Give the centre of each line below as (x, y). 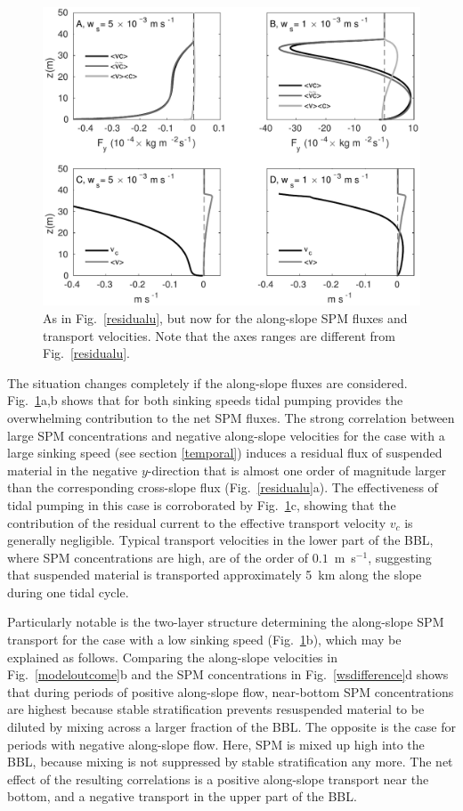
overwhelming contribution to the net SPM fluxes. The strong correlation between (231, 417)
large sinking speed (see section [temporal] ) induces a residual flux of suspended (225, 453)
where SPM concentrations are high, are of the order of (158, 557)
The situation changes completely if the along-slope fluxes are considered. (207, 382)
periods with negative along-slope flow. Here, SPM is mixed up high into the (216, 744)
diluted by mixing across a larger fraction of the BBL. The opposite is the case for (231, 727)
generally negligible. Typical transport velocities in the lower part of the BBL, (220, 540)
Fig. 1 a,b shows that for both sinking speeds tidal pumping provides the (205, 400)
